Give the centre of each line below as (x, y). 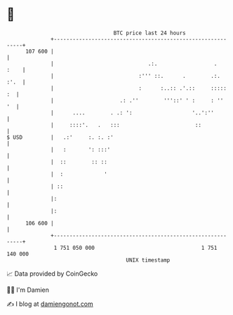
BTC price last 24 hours (150, 33)
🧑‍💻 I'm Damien (28, 290)
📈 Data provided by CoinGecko (52, 274)
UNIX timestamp (148, 260)
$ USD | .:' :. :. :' (60, 137)
